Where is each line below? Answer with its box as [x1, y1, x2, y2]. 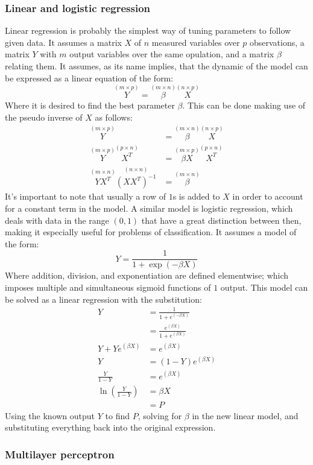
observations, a [249, 36, 305, 48]
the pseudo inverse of [5, 111, 83, 123]
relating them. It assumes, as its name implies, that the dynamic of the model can [5, 60, 308, 72]
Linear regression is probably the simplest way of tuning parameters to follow [5, 24, 291, 37]
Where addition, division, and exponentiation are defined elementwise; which [5, 269, 289, 282]
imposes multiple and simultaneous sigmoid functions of [5, 280, 211, 293]
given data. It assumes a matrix [5, 36, 122, 48]
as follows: [95, 111, 133, 123]
